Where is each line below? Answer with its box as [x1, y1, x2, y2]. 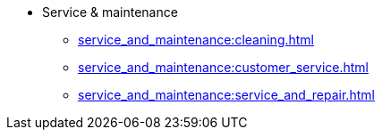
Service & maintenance [42, 4, 178, 20]
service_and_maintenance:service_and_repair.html [78, 87, 375, 102]
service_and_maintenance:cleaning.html [78, 32, 315, 47]
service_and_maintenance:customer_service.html [78, 60, 369, 75]
